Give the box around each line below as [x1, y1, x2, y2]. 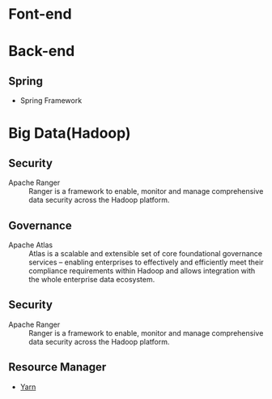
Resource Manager [8, 360, 107, 374]
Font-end [8, 5, 72, 24]
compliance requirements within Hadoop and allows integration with [28, 266, 256, 276]
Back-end [8, 42, 75, 61]
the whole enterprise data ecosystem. [28, 275, 155, 284]
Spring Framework [19, 96, 83, 105]
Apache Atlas [8, 240, 53, 250]
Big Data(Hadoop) [8, 124, 131, 143]
